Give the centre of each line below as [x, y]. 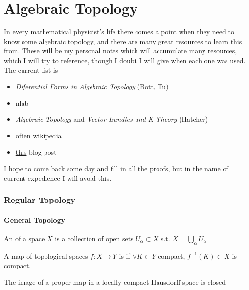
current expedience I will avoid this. [58, 178]
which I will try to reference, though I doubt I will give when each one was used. [125, 60]
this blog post [36, 152]
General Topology [35, 219]
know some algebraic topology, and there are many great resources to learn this [123, 41]
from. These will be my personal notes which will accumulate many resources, [121, 51]
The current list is [31, 70]
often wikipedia [38, 135]
